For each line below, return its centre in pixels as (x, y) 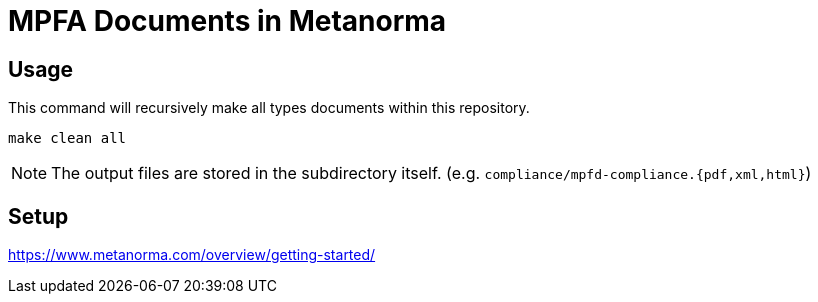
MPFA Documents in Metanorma (227, 21)
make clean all (67, 138)
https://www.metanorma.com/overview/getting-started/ (192, 255)
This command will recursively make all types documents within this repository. (269, 108)
